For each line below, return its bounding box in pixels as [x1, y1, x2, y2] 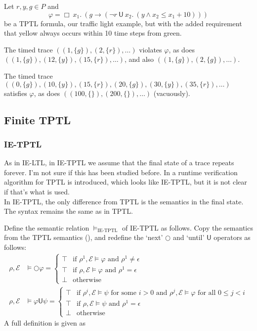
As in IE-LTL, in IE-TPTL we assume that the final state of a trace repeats [4, 157, 234, 168]
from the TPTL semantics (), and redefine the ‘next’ [4, 232, 163, 242]
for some [111, 289, 136, 296]
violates [139, 44, 162, 54]
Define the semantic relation [4, 222, 89, 233]
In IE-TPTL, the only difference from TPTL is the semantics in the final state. [4, 196, 244, 206]
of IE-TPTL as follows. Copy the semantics [122, 222, 253, 233]
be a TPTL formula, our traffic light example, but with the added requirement [4, 18, 242, 28]
